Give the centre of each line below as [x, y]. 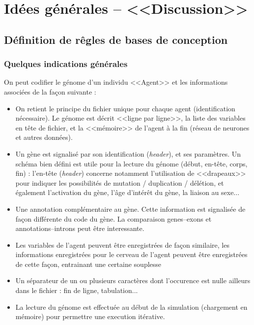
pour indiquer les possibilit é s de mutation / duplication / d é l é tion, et [120, 182]
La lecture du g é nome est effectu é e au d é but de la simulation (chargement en [131, 307]
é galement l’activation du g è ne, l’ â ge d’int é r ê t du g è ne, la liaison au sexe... [127, 192]
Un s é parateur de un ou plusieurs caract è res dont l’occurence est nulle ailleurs [133, 280]
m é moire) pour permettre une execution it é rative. [90, 316]
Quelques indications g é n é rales [66, 64]
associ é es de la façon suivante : [50, 91]
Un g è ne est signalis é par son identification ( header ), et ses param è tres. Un [128, 153]
